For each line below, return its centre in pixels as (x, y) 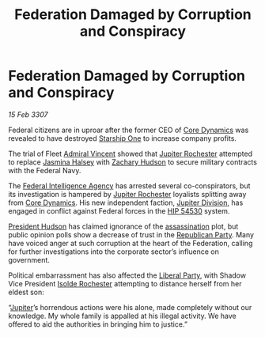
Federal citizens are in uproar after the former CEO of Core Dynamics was (129, 130)
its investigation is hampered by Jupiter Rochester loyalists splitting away (127, 194)
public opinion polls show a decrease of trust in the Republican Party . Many (131, 234)
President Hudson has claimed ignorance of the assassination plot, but (123, 226)
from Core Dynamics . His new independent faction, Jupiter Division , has (126, 203)
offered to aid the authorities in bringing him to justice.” (98, 324)
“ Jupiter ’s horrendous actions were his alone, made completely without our (130, 307)
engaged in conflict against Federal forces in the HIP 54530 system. (119, 210)
